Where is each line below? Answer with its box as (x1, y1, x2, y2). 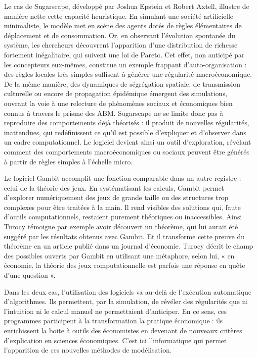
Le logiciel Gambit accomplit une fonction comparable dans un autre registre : (4, 173, 241, 183)
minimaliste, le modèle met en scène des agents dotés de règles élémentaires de (4, 20, 242, 31)
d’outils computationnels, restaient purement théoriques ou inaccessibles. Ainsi (4, 211, 242, 222)
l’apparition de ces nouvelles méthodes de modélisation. (4, 345, 172, 355)
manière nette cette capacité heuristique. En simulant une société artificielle (4, 10, 234, 21)
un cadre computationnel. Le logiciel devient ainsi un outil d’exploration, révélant (4, 137, 251, 147)
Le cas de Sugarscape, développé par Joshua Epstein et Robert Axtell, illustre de (4, 1, 249, 11)
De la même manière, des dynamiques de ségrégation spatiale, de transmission (4, 78, 240, 89)
